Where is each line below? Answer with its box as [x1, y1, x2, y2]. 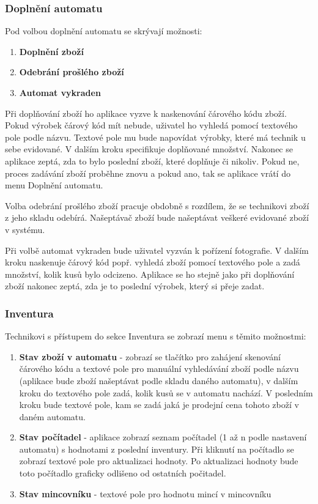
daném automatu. [19, 410, 86, 423]
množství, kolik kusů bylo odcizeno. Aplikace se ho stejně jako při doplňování [5, 267, 295, 280]
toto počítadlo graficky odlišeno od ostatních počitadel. [19, 467, 226, 480]
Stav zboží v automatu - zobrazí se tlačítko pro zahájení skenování [19, 350, 281, 363]
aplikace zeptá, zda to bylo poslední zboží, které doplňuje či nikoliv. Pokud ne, [5, 154, 300, 167]
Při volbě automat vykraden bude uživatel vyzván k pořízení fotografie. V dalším [5, 243, 309, 256]
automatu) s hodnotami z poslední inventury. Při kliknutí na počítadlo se [19, 442, 294, 455]
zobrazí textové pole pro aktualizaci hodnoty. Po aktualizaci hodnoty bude [19, 454, 298, 467]
